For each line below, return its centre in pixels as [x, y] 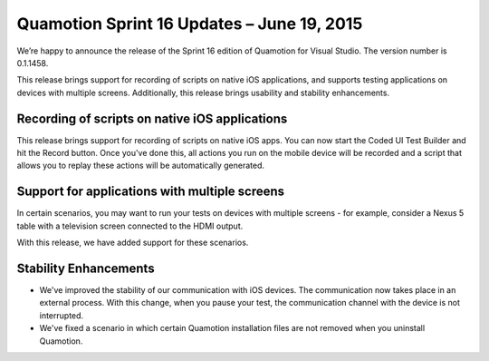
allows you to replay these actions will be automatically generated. [140, 166]
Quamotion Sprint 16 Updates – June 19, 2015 [190, 24]
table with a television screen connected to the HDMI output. [130, 226]
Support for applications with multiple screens [151, 192]
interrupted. [62, 315]
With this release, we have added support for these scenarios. [133, 243]
